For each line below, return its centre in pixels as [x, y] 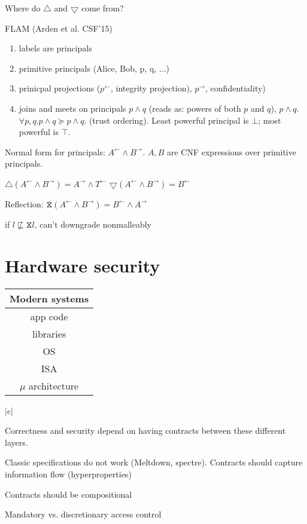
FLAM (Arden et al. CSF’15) [59, 28]
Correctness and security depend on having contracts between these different [145, 430]
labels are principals [55, 48]
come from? [102, 8]
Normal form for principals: [55, 151]
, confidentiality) [235, 88]
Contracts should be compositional [69, 494]
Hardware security [83, 265]
